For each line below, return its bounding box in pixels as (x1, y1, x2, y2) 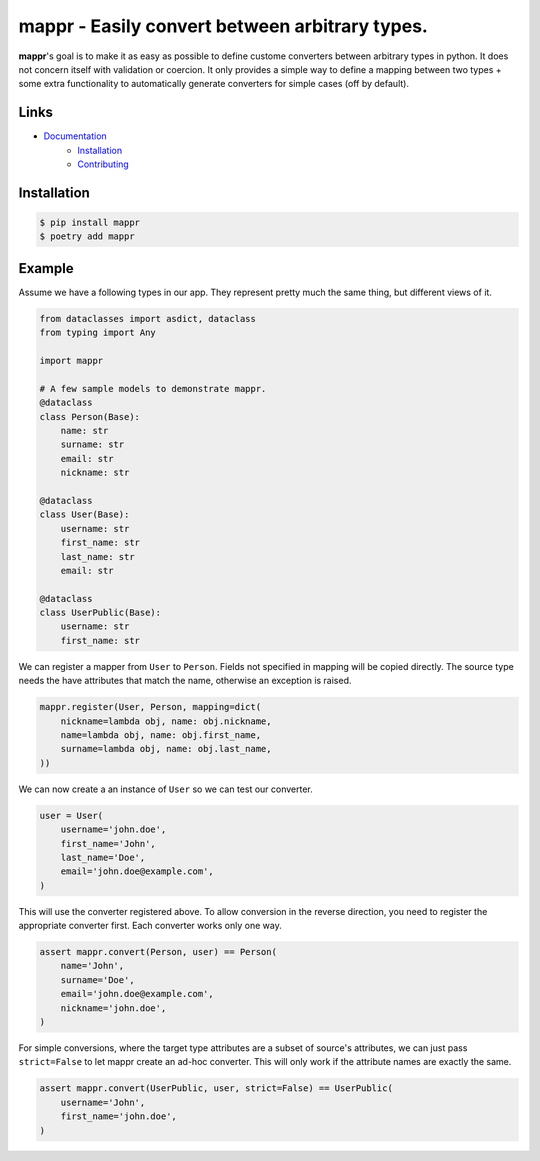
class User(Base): (39, 509, 130, 520)
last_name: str (60, 551, 135, 562)
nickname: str (60, 467, 130, 479)
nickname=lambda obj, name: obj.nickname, (60, 715, 272, 727)
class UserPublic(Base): (39, 607, 162, 619)
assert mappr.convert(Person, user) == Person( (39, 946, 277, 958)
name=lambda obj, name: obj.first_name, (60, 730, 262, 741)
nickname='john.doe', (60, 1002, 167, 1014)
